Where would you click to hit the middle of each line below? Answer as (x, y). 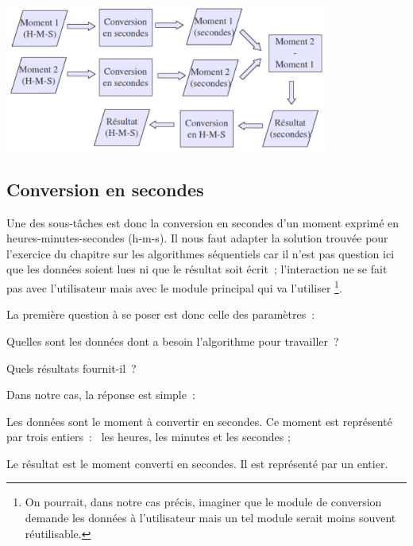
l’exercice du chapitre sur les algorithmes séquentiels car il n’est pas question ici (201, 253)
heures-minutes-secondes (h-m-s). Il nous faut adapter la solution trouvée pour (197, 238)
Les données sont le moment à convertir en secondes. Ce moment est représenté (199, 421)
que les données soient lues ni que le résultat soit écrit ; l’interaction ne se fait (197, 269)
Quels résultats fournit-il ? (71, 368)
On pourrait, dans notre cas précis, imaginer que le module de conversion (203, 502)
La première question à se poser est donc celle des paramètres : (161, 314)
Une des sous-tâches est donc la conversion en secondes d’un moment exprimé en (203, 222)
